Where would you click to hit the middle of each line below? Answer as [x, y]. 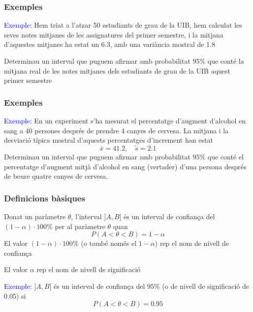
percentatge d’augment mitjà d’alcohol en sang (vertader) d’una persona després [125, 166]
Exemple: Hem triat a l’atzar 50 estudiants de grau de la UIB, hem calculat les [123, 25]
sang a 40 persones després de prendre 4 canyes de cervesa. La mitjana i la [116, 130]
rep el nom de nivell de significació [89, 269]
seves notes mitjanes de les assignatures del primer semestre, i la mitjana [114, 34]
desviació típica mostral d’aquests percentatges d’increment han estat [109, 140]
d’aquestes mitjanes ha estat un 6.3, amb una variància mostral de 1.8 [110, 44]
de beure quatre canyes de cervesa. [56, 176]
